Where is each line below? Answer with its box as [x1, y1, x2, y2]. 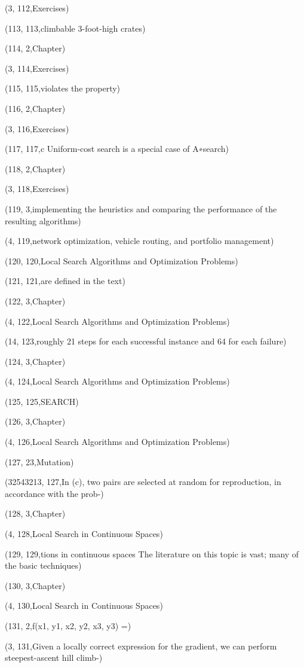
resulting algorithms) [5, 214, 81, 227]
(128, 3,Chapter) [5, 507, 66, 520]
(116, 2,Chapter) [5, 102, 66, 114]
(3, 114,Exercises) [5, 62, 69, 74]
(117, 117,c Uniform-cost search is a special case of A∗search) [5, 142, 229, 155]
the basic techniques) [5, 559, 82, 572]
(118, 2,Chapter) [5, 162, 66, 175]
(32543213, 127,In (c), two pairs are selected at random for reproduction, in [5, 475, 281, 488]
